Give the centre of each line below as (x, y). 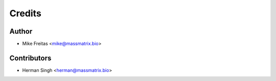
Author (21, 31)
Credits (26, 13)
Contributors (30, 58)
